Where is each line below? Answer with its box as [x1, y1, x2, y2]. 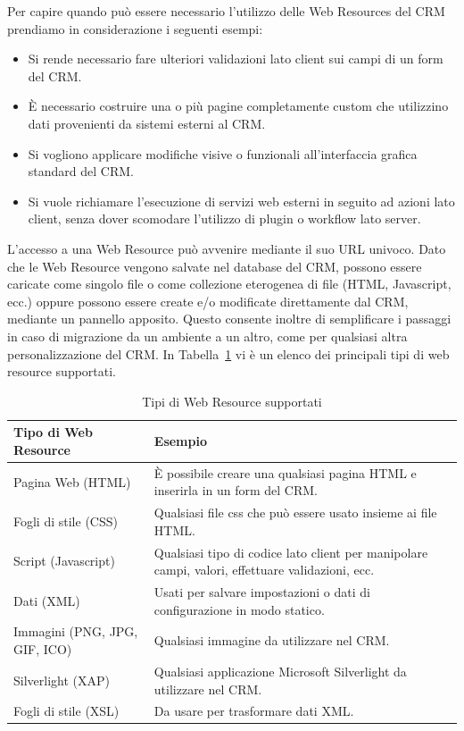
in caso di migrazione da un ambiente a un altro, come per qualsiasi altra [7, 326, 408, 345]
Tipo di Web [13, 423, 93, 441]
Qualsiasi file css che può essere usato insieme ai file [153, 503, 437, 522]
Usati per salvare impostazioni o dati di [153, 583, 370, 601]
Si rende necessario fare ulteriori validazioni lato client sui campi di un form [28, 49, 443, 68]
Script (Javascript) [13, 551, 115, 570]
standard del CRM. [28, 162, 134, 181]
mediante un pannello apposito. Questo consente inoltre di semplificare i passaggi [7, 309, 452, 328]
